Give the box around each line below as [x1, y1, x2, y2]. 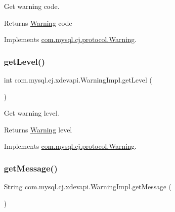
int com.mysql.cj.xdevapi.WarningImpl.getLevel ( [4, 75, 152, 85]
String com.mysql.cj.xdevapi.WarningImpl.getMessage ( [4, 181, 172, 192]
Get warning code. [4, 1, 60, 11]
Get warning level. [4, 108, 59, 118]
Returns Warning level [4, 124, 72, 134]
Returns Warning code [4, 17, 72, 28]
